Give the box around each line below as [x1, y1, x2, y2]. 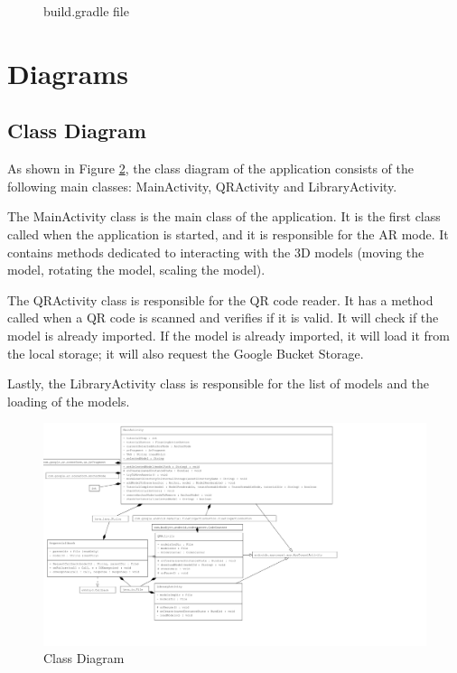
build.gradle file [43, 2, 129, 20]
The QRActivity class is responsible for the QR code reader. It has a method [7, 290, 434, 309]
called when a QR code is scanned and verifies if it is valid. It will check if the [7, 308, 439, 327]
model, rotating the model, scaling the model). [7, 260, 266, 279]
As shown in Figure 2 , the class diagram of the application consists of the [7, 159, 414, 178]
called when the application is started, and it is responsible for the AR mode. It [7, 224, 449, 243]
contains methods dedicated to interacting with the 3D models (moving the [7, 242, 424, 261]
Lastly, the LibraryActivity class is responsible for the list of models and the [7, 374, 430, 393]
